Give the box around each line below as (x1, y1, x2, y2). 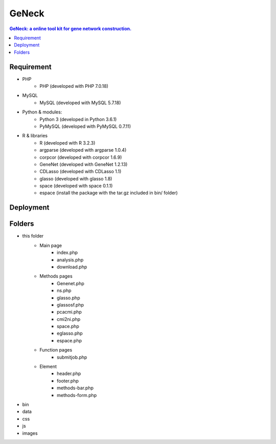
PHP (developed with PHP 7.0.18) (39, 83, 108, 89)
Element (39, 363, 57, 370)
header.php (57, 370, 81, 377)
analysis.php (57, 256, 84, 263)
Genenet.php (57, 280, 84, 286)
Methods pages (39, 273, 73, 279)
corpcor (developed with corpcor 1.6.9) (39, 154, 122, 160)
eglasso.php (57, 330, 83, 337)
